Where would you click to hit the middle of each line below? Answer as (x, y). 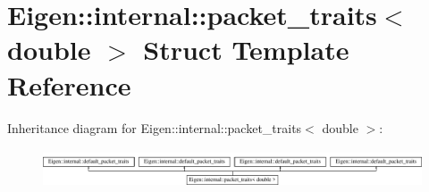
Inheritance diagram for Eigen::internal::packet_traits (155, 127)
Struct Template (246, 50)
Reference (69, 84)
